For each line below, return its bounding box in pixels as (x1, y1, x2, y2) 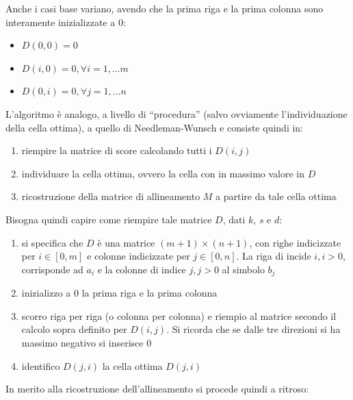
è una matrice (97, 235, 155, 249)
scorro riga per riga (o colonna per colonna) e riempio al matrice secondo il (21, 308, 337, 323)
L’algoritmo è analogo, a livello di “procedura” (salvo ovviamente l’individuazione (5, 106, 348, 121)
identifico (21, 358, 60, 373)
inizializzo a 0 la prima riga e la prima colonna (21, 286, 218, 300)
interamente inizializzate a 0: (5, 14, 126, 29)
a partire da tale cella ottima (215, 189, 337, 203)
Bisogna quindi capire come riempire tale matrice (5, 212, 212, 226)
